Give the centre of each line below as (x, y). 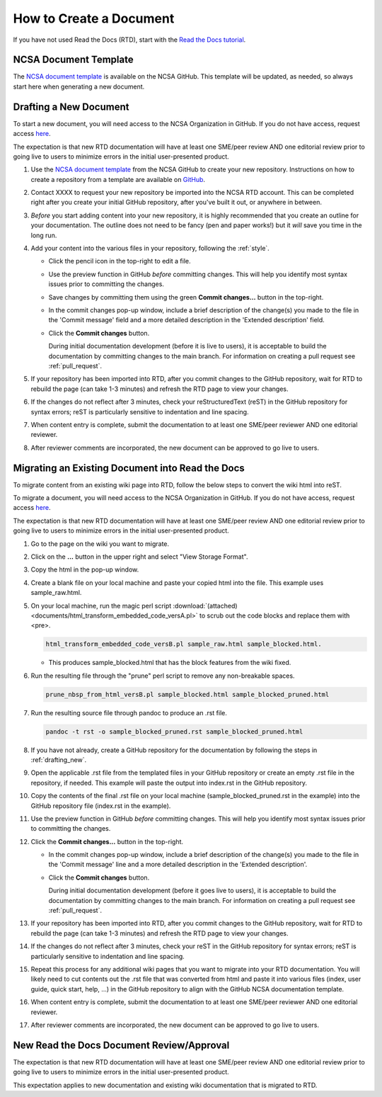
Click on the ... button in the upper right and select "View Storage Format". (139, 557)
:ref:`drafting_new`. (59, 760)
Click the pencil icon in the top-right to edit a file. (120, 261)
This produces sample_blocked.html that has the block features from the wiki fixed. (170, 663)
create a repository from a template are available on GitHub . (118, 179)
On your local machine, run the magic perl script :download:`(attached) (134, 606)
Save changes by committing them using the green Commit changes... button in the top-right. (186, 297)
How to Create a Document (94, 18)
